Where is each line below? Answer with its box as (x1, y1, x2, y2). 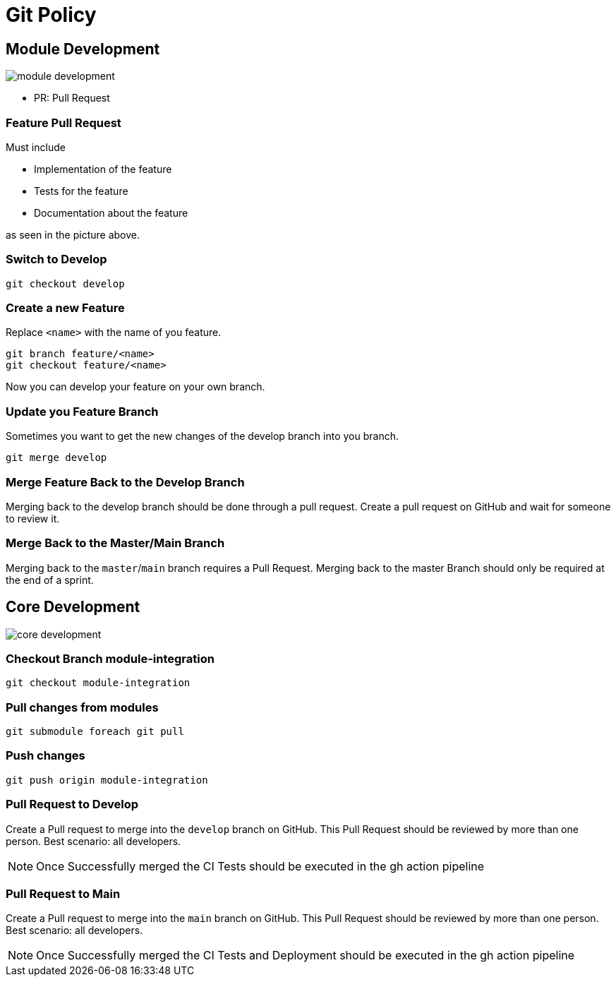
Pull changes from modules (6, 700, 159, 714)
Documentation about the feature (34, 206, 188, 219)
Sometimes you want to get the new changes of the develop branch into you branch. (6, 430, 399, 443)
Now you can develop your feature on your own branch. (6, 381, 265, 393)
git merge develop (6, 452, 107, 464)
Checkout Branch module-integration (6, 651, 215, 666)
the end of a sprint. (6, 573, 94, 586)
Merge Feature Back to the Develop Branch (6, 474, 245, 489)
